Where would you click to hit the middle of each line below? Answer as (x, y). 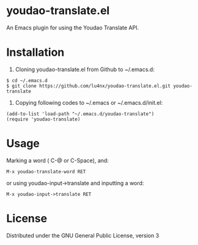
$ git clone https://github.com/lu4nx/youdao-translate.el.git (89, 86)
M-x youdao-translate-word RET (46, 171)
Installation (35, 52)
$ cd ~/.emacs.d (27, 80)
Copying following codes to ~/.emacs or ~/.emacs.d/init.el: (89, 102)
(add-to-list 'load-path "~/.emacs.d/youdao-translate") (80, 114)
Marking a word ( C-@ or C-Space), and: (57, 160)
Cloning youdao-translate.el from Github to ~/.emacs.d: (85, 69)
